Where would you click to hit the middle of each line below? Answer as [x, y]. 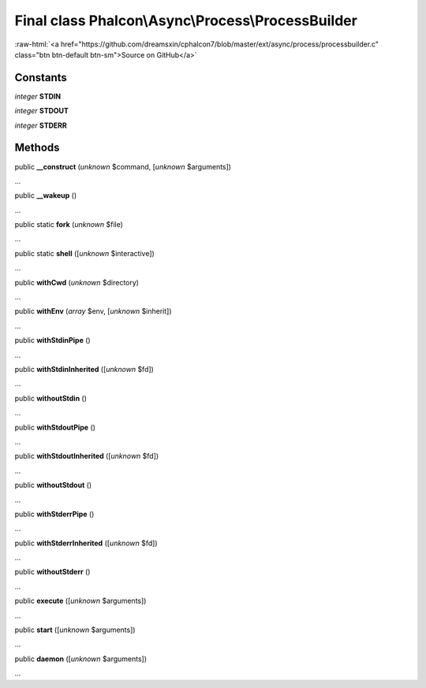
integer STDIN [38, 96]
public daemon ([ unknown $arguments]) [81, 659]
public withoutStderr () [52, 572]
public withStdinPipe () [52, 340]
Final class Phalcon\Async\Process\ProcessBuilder [186, 20]
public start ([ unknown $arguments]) [75, 630]
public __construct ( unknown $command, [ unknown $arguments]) [123, 166]
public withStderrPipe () [54, 514]
